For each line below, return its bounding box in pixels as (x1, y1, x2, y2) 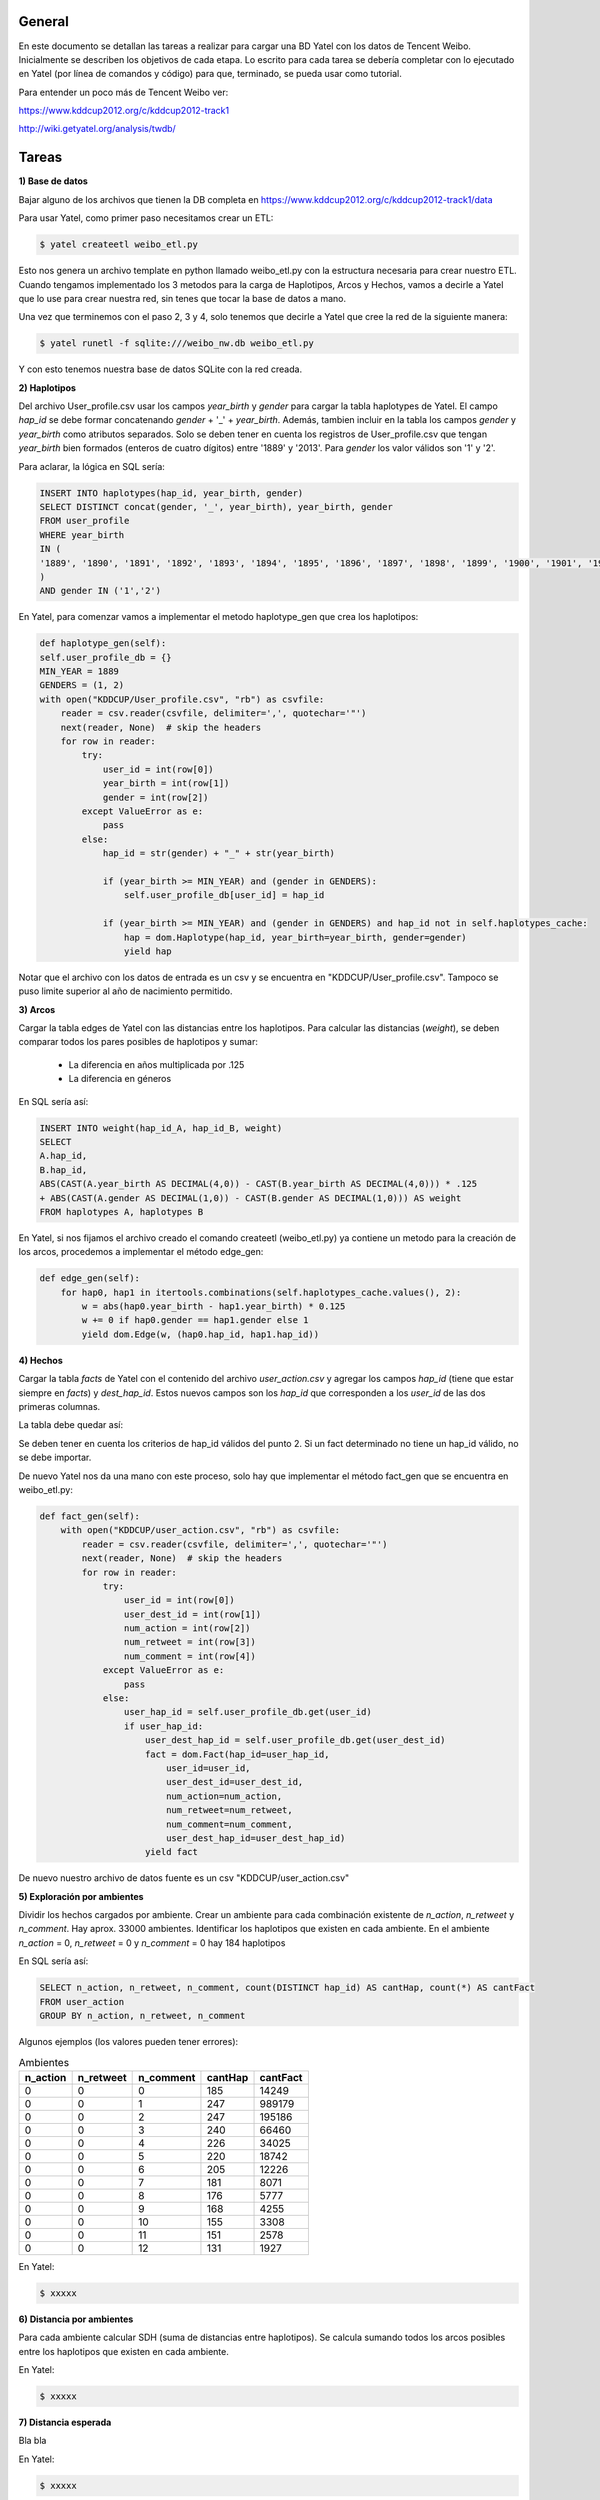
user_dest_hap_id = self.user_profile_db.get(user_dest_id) (145, 1735, 446, 1746)
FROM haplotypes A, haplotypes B (39, 1206, 204, 1217)
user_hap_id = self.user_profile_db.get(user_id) (123, 1706, 372, 1718)
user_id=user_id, (165, 1762, 251, 1774)
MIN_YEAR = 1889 (39, 666, 120, 677)
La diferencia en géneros (68, 1073, 172, 1085)
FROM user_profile (39, 515, 130, 527)
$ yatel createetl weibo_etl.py (39, 239, 199, 250)
